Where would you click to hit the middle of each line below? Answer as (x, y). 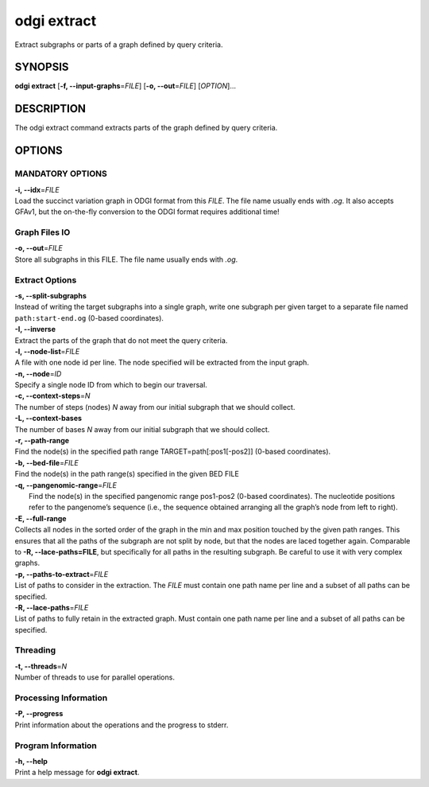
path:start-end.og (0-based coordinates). (89, 318)
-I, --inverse (35, 329)
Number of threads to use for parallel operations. (95, 677)
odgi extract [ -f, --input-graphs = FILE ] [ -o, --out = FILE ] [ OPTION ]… (126, 86)
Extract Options (46, 280)
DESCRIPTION (50, 109)
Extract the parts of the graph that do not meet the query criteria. (121, 340)
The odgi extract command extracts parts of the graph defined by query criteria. (146, 128)
